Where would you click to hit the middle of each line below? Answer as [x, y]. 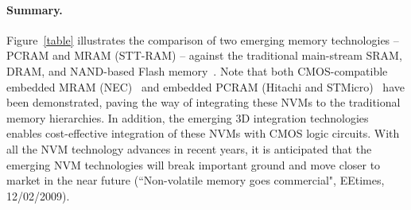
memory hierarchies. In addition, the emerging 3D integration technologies [188, 117]
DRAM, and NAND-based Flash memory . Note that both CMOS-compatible [197, 70]
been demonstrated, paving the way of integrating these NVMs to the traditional [204, 102]
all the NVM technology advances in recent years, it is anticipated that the [189, 148]
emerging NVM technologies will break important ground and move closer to [194, 164]
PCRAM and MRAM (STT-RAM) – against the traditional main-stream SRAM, [204, 55]
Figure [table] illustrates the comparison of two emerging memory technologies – [203, 39]
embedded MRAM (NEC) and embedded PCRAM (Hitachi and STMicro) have [205, 86]
